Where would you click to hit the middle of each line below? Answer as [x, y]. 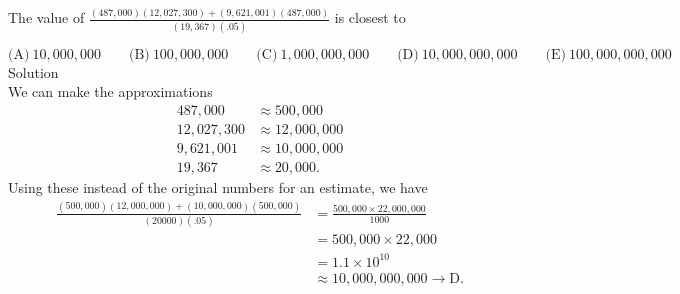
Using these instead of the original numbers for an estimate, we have [218, 186]
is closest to [370, 17]
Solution [33, 71]
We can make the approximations [110, 91]
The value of [46, 17]
